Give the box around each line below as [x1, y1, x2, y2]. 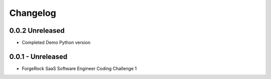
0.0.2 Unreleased [9, 26, 65, 35]
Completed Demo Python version [22, 40, 90, 46]
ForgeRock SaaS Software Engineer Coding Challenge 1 [22, 65, 137, 72]
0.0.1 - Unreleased [9, 52, 68, 61]
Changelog [9, 7, 56, 18]
